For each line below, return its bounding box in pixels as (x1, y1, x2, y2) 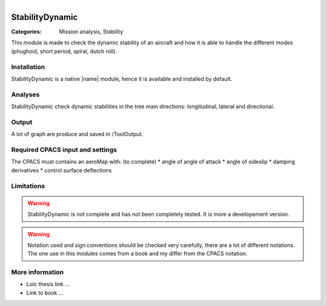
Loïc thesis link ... (26, 281, 70, 288)
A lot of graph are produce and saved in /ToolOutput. (11, 131, 144, 138)
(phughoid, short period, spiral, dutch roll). (11, 47, 117, 54)
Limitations (11, 181, 45, 190)
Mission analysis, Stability (59, 28, 124, 36)
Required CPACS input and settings (11, 146, 117, 154)
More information (11, 268, 64, 276)
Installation (11, 62, 45, 71)
